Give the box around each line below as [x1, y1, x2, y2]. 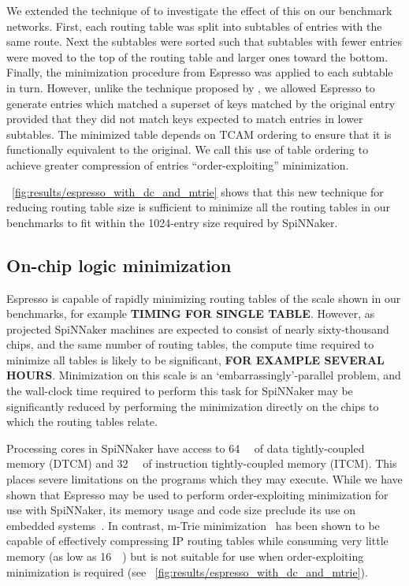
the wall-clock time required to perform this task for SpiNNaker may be [6, 383, 353, 399]
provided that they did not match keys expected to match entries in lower [6, 110, 363, 127]
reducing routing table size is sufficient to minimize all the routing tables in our [6, 199, 390, 215]
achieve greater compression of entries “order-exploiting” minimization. [6, 156, 349, 173]
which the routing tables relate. [6, 413, 158, 430]
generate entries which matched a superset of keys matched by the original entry [6, 95, 396, 111]
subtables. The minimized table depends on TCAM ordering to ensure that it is [6, 125, 392, 142]
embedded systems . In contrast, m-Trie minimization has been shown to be [6, 517, 380, 533]
